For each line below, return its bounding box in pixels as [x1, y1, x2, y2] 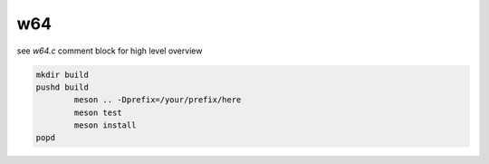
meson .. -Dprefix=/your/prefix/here [73, 95, 242, 105]
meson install [73, 121, 137, 130]
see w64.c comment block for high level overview [16, 45, 203, 56]
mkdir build [35, 69, 90, 80]
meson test [73, 107, 122, 118]
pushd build [35, 82, 90, 92]
